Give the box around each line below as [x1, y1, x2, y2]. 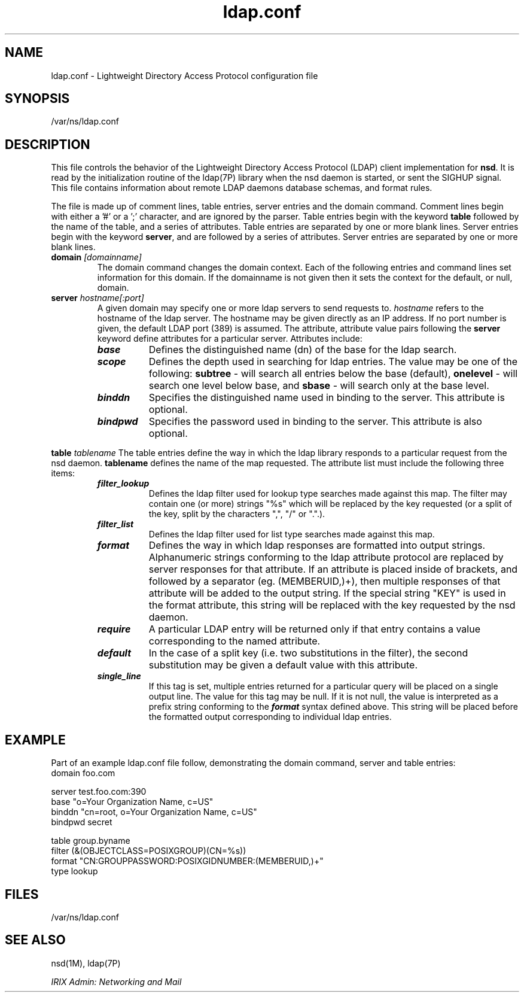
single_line [97, 671, 141, 682]
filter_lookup [97, 478, 150, 489]
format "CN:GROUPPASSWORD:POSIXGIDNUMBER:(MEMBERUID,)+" [51, 856, 324, 867]
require [97, 623, 131, 636]
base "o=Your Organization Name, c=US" [51, 797, 214, 807]
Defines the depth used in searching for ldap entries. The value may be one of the [148, 355, 518, 368]
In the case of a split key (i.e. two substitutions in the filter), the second [148, 647, 468, 659]
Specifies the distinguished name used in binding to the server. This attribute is [148, 391, 505, 404]
